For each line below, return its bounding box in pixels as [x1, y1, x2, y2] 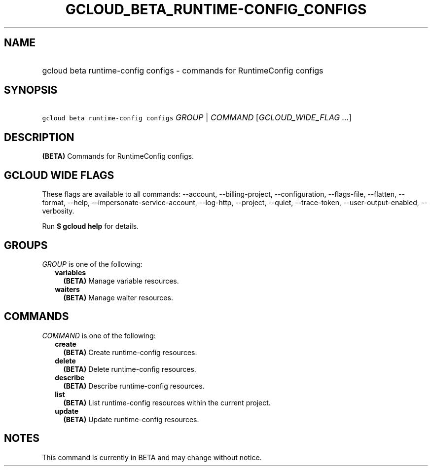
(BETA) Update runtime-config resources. [63, 415, 199, 424]
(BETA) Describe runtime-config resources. [63, 381, 205, 390]
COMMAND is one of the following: [42, 331, 156, 340]
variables [55, 268, 86, 277]
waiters [55, 285, 80, 293]
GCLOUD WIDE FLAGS [4, 169, 114, 181]
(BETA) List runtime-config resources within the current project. [63, 398, 271, 407]
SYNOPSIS [4, 84, 58, 97]
